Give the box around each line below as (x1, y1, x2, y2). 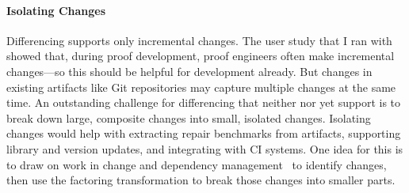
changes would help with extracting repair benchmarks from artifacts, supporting (6, 125, 401, 142)
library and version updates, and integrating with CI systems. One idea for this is (6, 140, 403, 157)
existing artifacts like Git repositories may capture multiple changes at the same (6, 78, 396, 95)
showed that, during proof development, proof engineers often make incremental (6, 47, 395, 64)
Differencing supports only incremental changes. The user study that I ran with (6, 32, 392, 48)
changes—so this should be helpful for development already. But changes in (6, 62, 373, 79)
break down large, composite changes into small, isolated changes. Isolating (6, 109, 371, 126)
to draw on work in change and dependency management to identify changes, (6, 156, 387, 172)
